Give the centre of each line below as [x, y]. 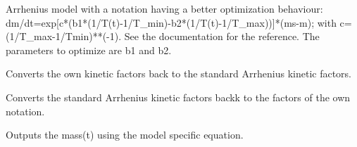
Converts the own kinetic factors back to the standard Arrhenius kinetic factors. [179, 73]
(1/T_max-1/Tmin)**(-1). [64, 36]
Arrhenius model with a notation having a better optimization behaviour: [164, 8]
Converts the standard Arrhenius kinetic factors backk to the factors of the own [178, 97]
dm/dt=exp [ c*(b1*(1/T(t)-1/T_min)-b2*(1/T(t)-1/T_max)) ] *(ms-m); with [171, 22]
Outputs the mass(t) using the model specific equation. [125, 135]
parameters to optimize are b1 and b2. [89, 50]
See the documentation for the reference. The [222, 36]
